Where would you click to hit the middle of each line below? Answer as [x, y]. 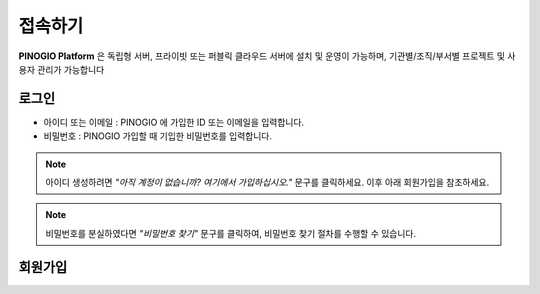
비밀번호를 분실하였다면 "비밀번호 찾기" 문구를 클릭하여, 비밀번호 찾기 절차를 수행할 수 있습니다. [231, 233]
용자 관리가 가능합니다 [61, 69]
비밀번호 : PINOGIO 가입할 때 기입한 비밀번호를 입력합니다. [157, 136]
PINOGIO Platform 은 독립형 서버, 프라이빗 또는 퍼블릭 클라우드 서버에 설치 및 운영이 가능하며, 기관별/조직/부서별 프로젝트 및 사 [267, 56]
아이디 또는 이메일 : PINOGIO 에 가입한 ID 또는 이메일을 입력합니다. [174, 122]
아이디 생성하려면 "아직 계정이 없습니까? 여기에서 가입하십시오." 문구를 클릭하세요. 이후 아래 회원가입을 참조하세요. [267, 182]
